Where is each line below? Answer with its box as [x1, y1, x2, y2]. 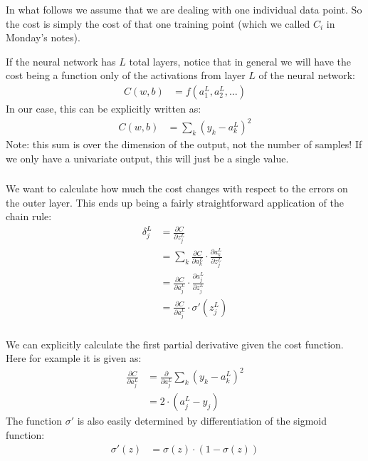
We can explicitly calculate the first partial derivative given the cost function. [6, 336, 344, 351]
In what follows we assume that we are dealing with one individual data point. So [6, 1, 362, 16]
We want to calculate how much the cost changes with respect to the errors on [6, 181, 348, 196]
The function [6, 413, 62, 428]
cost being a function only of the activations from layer [6, 68, 246, 83]
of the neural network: [258, 68, 355, 83]
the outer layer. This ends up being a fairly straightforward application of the [6, 195, 344, 209]
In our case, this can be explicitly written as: [6, 100, 201, 115]
